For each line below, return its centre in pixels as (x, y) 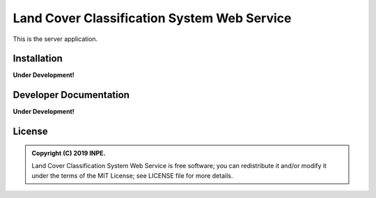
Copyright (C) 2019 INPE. (69, 153)
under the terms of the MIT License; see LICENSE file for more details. (132, 175)
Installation (38, 59)
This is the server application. (55, 39)
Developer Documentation (71, 95)
